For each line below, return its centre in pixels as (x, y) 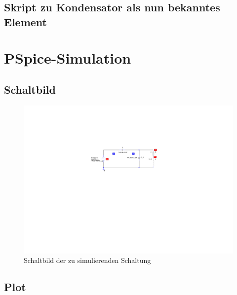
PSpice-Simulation (68, 58)
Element (25, 21)
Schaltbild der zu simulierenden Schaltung (87, 260)
